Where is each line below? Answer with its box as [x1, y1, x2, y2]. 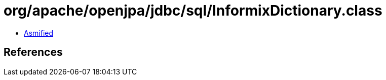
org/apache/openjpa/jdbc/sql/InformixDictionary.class [4, 2, 382, 19]
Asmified [24, 28, 54, 37]
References [4, 46, 63, 59]
